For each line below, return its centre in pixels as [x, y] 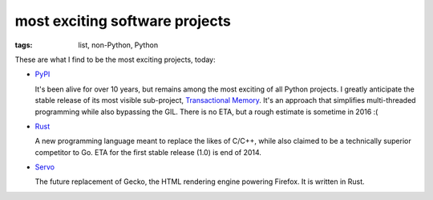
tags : [24, 45]
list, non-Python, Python [118, 45]
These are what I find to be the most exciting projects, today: [115, 59]
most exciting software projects [123, 21]
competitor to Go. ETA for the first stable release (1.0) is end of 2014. [148, 152]
